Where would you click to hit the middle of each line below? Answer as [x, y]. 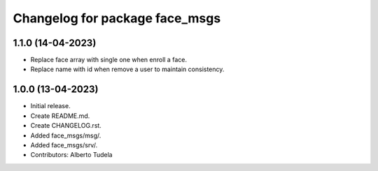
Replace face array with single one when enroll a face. [108, 60]
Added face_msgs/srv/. [64, 145]
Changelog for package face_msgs [117, 18]
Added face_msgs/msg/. [66, 135]
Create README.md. [60, 116]
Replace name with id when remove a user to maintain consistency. [127, 69]
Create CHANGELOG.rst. [66, 126]
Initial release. [50, 106]
